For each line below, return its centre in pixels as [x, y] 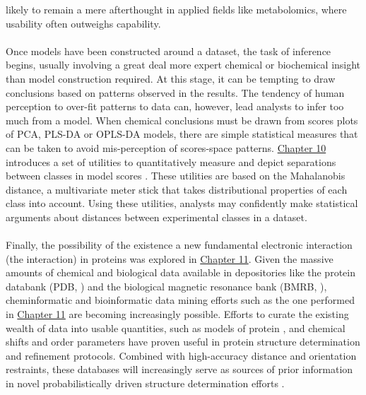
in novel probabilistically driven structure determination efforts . [145, 383]
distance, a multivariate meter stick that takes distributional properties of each [177, 189]
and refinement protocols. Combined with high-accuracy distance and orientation [181, 355]
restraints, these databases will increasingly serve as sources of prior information [179, 369]
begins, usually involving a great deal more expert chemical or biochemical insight [183, 65]
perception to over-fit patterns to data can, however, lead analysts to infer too [175, 106]
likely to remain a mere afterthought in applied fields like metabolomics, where [176, 9]
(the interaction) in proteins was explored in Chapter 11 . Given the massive [170, 258]
